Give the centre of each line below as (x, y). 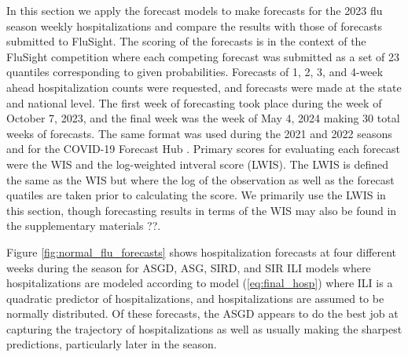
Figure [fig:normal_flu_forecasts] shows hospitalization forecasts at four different (202, 251)
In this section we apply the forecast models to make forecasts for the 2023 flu (195, 10)
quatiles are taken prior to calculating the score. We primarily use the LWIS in (196, 195)
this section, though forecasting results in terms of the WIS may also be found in (202, 210)
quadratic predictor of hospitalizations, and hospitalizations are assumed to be (195, 298)
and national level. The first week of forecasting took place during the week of (194, 102)
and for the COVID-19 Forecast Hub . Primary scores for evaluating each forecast (203, 149)
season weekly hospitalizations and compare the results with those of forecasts (194, 25)
